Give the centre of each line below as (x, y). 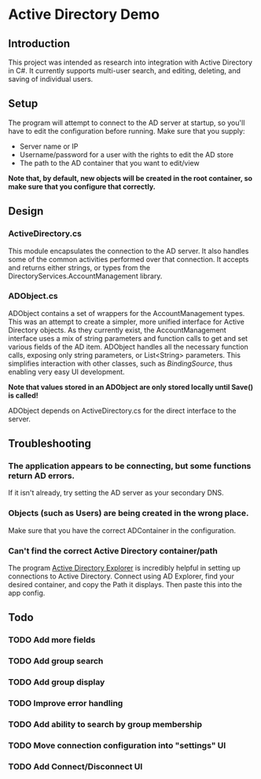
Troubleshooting (50, 444)
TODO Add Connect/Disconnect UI (75, 766)
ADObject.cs (33, 296)
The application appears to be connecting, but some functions (130, 466)
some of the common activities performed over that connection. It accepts (129, 259)
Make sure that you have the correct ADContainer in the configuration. (122, 530)
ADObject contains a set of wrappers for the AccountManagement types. (127, 313)
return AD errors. (42, 476)
